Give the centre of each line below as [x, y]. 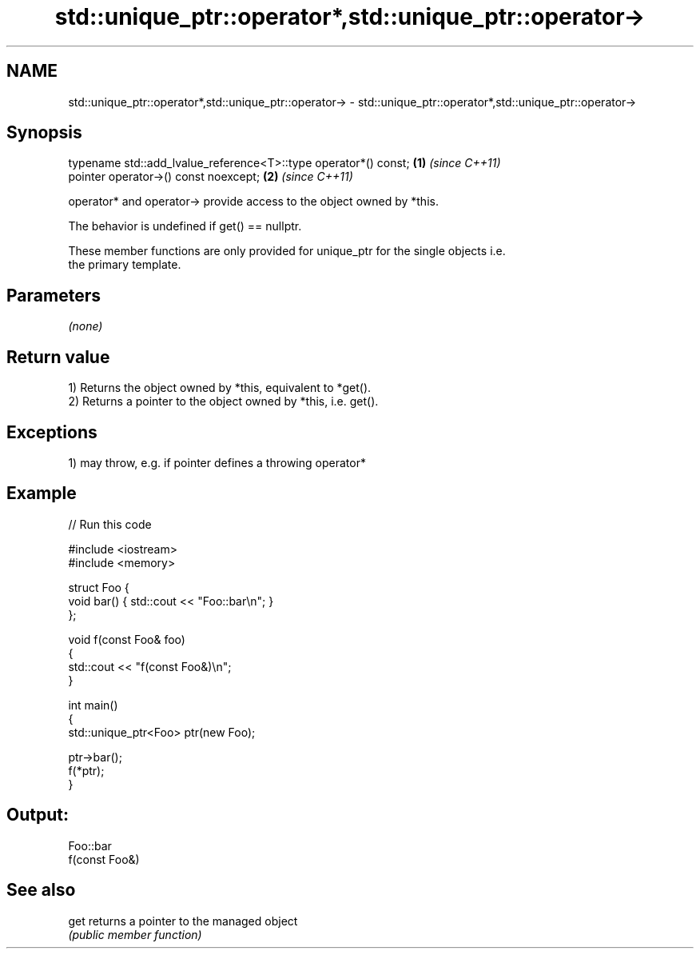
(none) [86, 326]
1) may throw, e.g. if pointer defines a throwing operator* [217, 462]
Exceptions [52, 432]
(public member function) [135, 934]
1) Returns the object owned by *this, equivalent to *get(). [220, 388]
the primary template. [125, 265]
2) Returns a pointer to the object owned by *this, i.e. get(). [223, 402]
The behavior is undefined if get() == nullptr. [185, 226]
